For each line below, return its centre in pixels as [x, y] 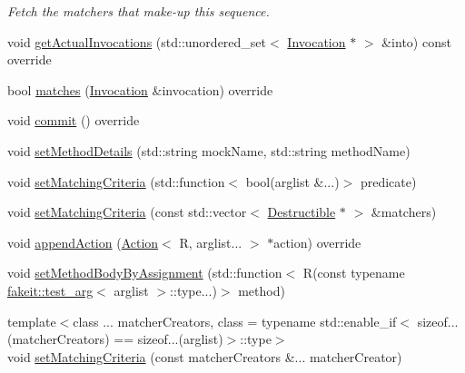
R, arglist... [211, 242]
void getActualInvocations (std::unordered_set [137, 41]
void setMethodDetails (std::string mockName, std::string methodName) [209, 150]
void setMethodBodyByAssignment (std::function [145, 273]
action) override [317, 242]
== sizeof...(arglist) [168, 339]
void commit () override [74, 120]
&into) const [416, 41]
